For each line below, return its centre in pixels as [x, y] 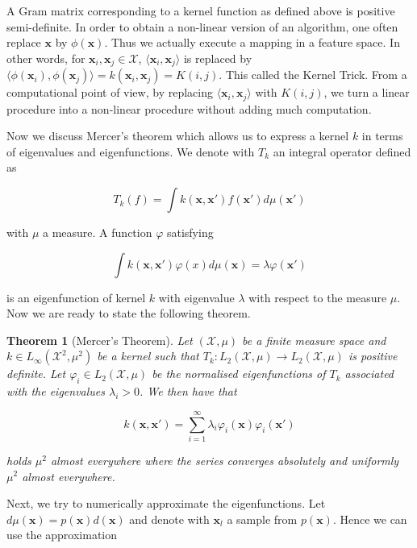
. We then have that [188, 391]
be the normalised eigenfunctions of [239, 374]
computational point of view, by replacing [110, 92]
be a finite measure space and [314, 340]
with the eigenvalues [56, 391]
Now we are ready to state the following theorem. [129, 313]
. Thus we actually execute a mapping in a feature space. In [252, 42]
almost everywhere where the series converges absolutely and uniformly [225, 460]
